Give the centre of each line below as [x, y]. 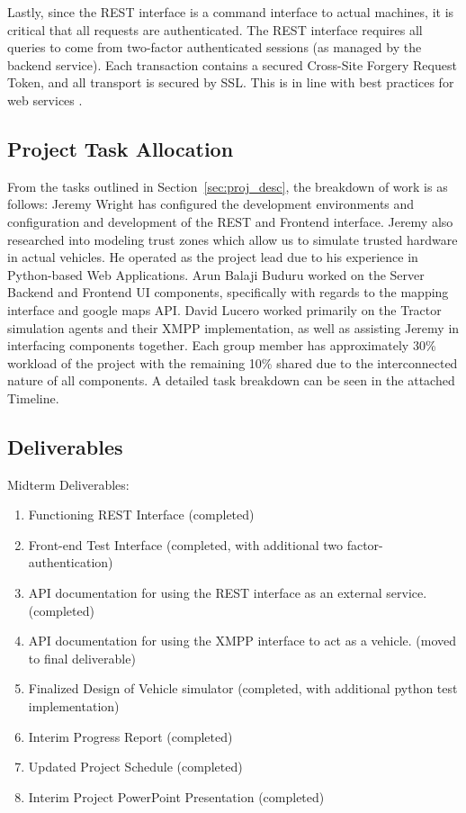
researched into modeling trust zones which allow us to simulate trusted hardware [233, 239]
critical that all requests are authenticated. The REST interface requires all [215, 29]
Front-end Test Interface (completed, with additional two [185, 544]
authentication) [71, 562]
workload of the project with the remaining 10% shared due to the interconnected [233, 362]
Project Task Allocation [121, 148]
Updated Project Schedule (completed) [135, 767]
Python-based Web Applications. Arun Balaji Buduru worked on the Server [216, 274]
